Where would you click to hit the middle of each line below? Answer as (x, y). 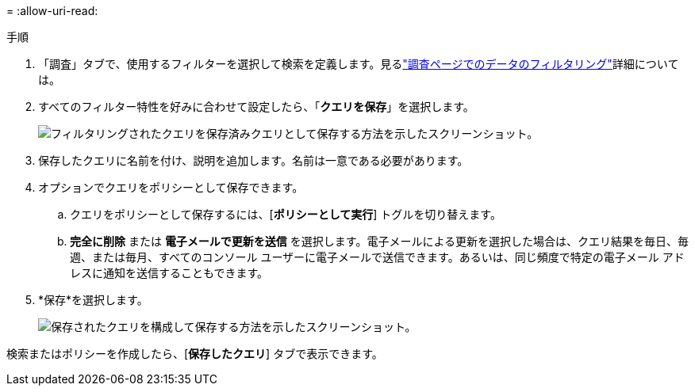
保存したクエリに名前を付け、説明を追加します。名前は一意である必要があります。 (253, 160)
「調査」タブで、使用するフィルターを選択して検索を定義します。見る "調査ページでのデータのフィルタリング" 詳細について (359, 64)
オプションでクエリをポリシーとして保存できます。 (171, 187)
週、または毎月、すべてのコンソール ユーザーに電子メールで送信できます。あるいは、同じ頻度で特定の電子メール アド (377, 257)
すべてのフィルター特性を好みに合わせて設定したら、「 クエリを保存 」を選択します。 (256, 107)
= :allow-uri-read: (52, 11)
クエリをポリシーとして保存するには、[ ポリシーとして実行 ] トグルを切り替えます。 (286, 214)
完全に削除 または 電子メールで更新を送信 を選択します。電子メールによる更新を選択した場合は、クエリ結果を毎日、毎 (379, 241)
